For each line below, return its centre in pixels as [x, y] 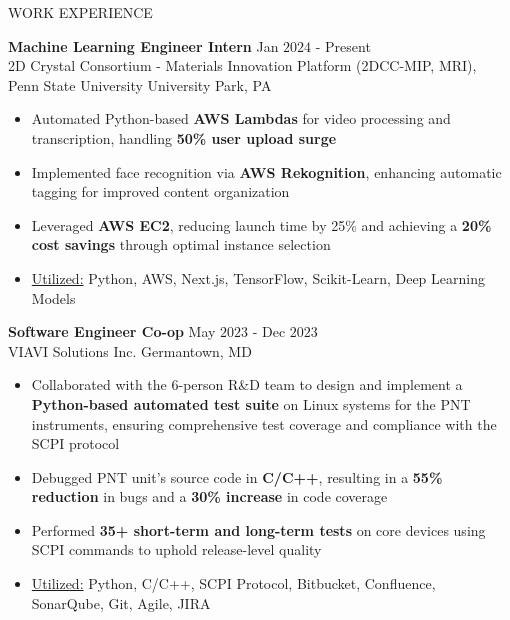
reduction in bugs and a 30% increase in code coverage [209, 496]
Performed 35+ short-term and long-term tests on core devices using [258, 529]
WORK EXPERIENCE [80, 12]
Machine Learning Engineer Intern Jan [143, 45]
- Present [343, 45]
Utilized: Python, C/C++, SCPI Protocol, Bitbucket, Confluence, [233, 583]
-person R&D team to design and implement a [320, 384]
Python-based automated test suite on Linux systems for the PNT [251, 403]
